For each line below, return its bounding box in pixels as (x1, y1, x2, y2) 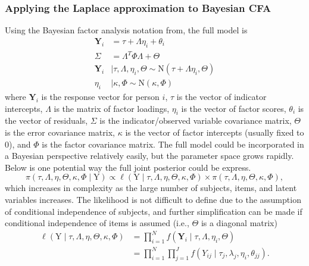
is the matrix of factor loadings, (54, 102, 170, 114)
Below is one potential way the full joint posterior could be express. (5, 161, 251, 173)
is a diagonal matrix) (201, 217, 277, 229)
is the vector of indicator (176, 90, 267, 103)
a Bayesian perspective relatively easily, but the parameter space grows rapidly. (5, 149, 294, 162)
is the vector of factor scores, (181, 102, 286, 114)
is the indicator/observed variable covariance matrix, (99, 114, 292, 127)
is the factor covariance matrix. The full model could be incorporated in (42, 137, 304, 150)
